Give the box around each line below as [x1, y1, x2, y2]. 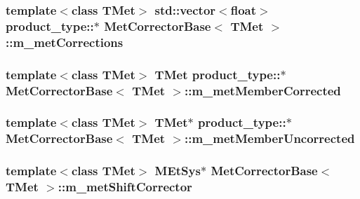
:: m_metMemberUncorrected [184, 130, 355, 147]
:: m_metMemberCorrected [184, 81, 341, 99]
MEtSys [154, 162, 201, 179]
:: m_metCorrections [6, 33, 124, 50]
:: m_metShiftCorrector [58, 178, 192, 195]
